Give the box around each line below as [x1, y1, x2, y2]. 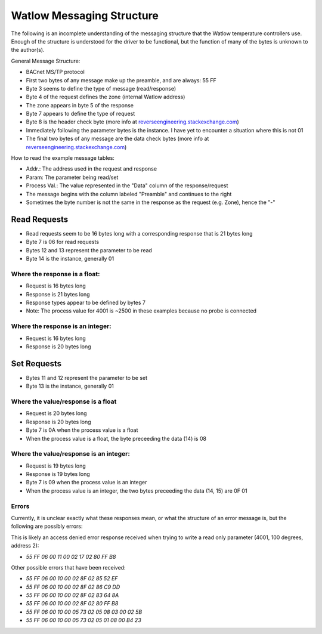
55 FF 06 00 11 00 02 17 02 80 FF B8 [26, 553, 116, 560]
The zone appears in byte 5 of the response [26, 101, 134, 109]
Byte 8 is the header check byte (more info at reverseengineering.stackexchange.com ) [26, 118, 240, 125]
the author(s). [11, 47, 45, 54]
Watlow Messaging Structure [11, 9, 159, 22]
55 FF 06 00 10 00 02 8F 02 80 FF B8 [26, 600, 119, 607]
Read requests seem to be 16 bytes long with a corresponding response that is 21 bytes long [26, 230, 253, 237]
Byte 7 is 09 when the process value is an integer [26, 479, 147, 486]
